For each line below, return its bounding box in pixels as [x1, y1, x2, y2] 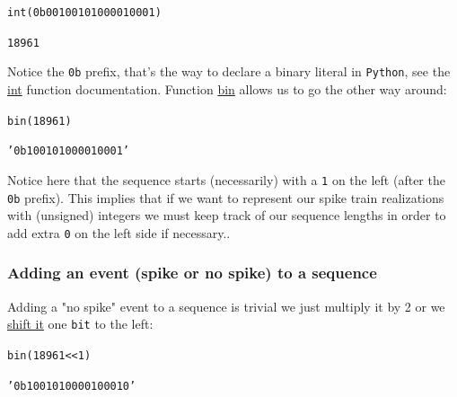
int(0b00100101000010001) [7, 6, 162, 19]
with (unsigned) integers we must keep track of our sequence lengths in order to [7, 206, 446, 225]
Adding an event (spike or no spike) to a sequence [7, 261, 377, 284]
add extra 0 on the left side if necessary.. [7, 223, 231, 242]
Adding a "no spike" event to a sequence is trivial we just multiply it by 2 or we [7, 296, 445, 315]
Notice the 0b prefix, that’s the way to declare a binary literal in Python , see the [7, 62, 451, 81]
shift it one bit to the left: [7, 314, 154, 333]
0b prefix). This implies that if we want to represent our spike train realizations [7, 188, 444, 207]
